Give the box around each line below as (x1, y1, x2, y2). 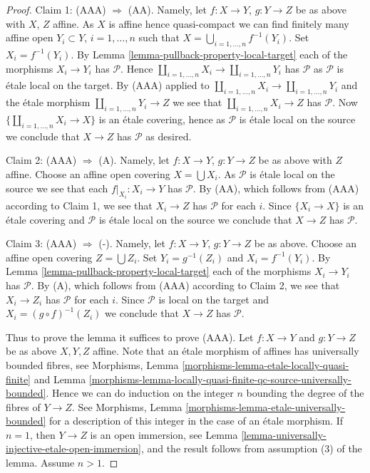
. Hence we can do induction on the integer (46, 385, 234, 400)
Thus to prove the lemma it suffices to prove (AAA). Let (6, 329, 254, 344)
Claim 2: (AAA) (6, 152, 77, 167)
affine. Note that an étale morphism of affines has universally (93, 343, 359, 358)
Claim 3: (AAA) (6, 236, 77, 251)
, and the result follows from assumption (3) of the (140, 441, 362, 456)
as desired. (145, 128, 192, 143)
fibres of (6, 399, 41, 414)
